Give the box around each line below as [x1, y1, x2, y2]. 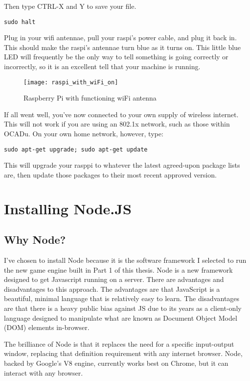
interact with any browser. [4, 367, 83, 378]
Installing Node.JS [4, 198, 132, 218]
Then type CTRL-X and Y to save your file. [4, 1, 136, 11]
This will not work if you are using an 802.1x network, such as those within [4, 119, 230, 129]
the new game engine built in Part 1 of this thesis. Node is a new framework [4, 264, 233, 275]
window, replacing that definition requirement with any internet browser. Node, [4, 348, 243, 358]
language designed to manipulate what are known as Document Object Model [4, 312, 237, 323]
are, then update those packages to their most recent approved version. [4, 169, 217, 179]
